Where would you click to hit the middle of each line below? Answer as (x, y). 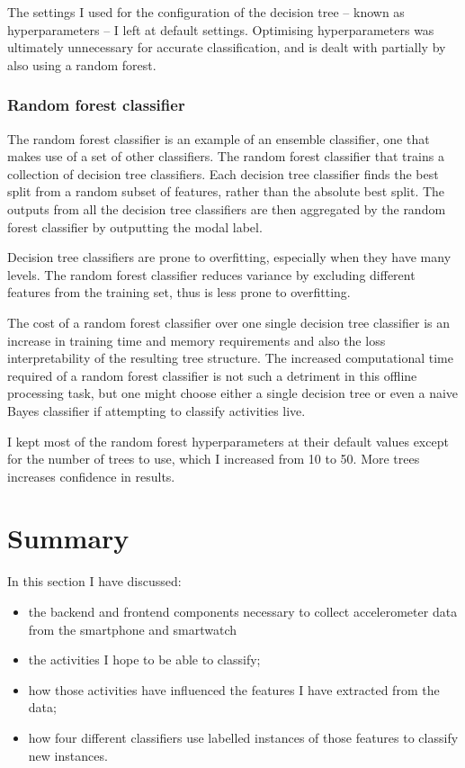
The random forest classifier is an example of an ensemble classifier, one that (219, 138)
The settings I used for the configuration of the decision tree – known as (206, 12)
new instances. (68, 755)
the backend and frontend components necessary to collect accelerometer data (243, 611)
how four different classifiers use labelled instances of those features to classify (243, 737)
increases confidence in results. (91, 476)
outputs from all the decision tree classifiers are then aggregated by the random (227, 208)
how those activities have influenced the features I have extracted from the (234, 689)
